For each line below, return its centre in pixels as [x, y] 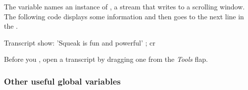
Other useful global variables [62, 81]
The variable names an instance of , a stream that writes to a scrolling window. [124, 6]
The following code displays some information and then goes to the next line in [124, 16]
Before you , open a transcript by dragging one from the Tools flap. [106, 59]
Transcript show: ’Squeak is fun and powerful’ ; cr [80, 42]
